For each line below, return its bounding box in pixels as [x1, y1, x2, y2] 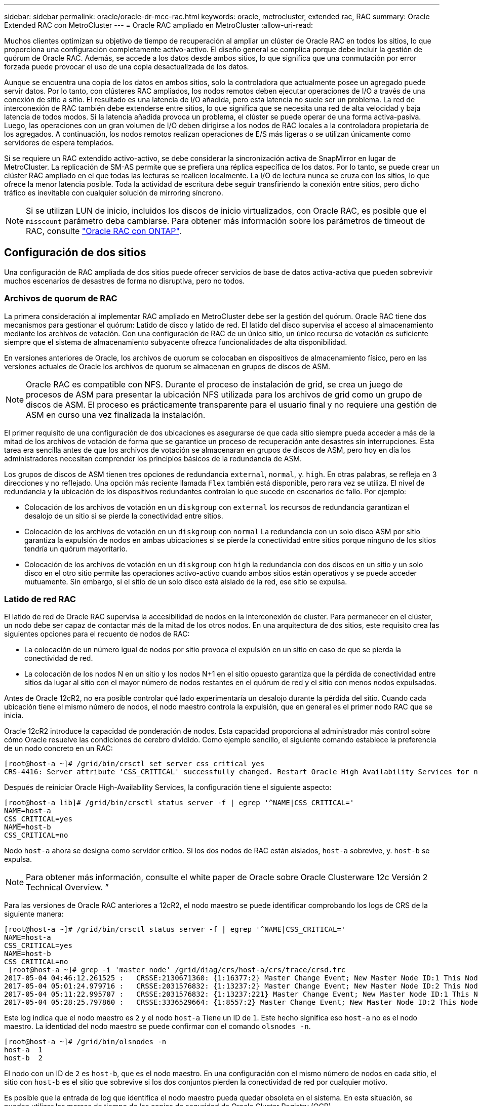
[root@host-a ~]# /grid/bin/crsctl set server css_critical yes [4, 760, 265, 768]
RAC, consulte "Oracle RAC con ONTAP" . [26, 226, 182, 236]
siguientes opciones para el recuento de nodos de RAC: [4, 629, 190, 639]
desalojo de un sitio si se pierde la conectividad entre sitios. [24, 511, 223, 520]
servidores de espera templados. [4, 138, 114, 147]
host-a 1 [4, 1046, 43, 1054]
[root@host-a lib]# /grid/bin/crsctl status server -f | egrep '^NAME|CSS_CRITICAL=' [4, 799, 354, 807]
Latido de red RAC [4, 594, 76, 604]
